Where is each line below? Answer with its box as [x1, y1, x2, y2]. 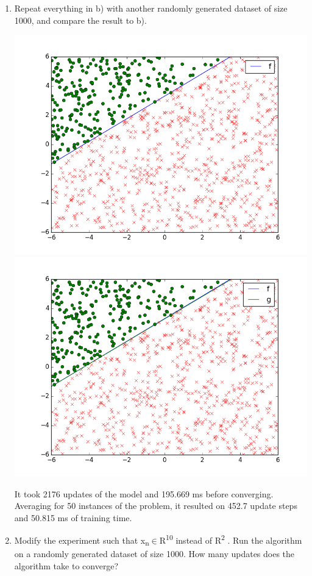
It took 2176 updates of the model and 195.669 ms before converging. [14, 487, 274, 500]
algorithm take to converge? [14, 559, 119, 572]
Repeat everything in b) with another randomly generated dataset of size [14, 2, 288, 14]
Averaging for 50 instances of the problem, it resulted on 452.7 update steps [14, 499, 297, 512]
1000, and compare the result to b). [14, 13, 147, 26]
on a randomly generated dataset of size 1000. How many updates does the [14, 547, 295, 560]
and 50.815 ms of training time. [14, 511, 132, 524]
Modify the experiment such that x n [14, 534, 149, 548]
